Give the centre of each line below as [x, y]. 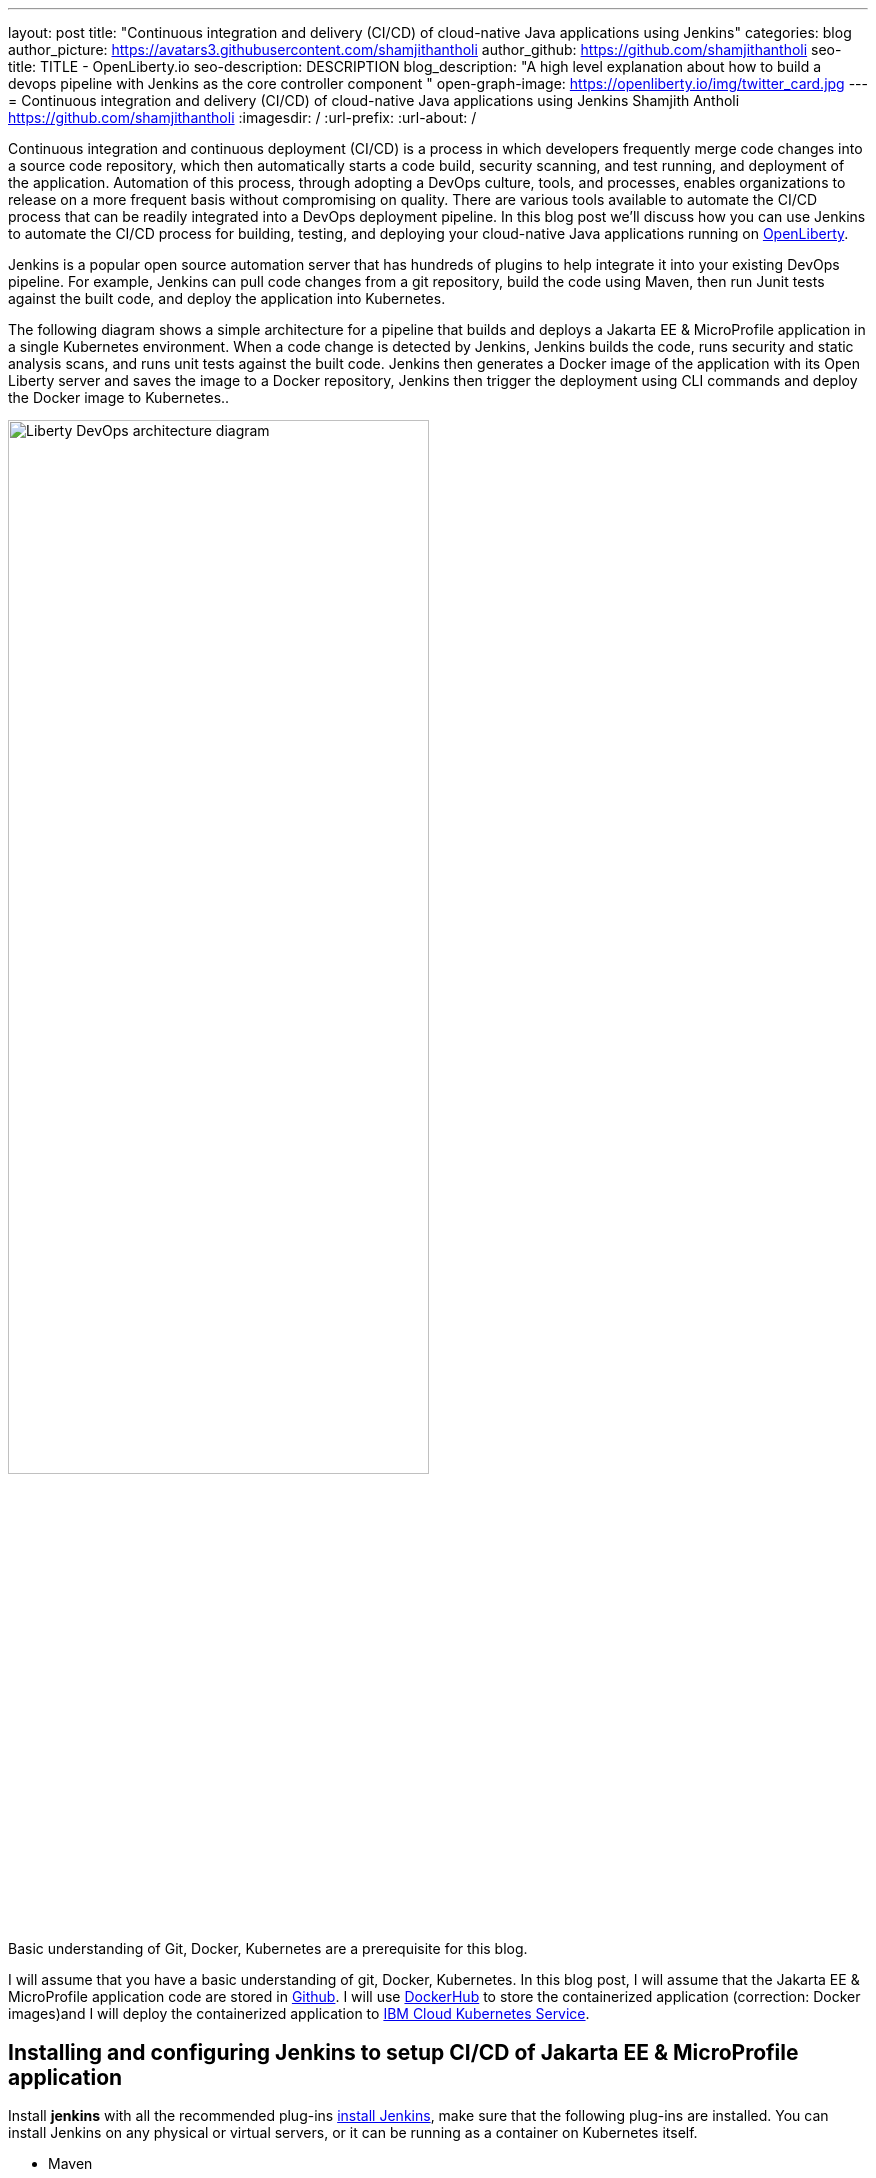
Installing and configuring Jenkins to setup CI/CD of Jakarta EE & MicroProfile [403, 2052]
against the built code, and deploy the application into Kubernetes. [227, 298]
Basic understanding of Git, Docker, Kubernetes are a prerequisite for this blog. [268, 1949]
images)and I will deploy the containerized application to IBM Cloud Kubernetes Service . [299, 2014]
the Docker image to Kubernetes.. [119, 397]
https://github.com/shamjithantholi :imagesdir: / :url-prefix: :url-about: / [242, 117]
